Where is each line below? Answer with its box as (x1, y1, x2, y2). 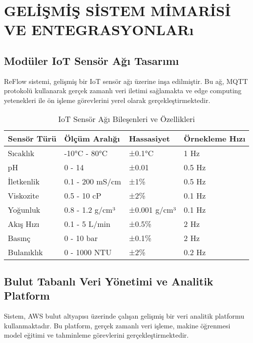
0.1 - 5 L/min (64, 218, 110, 229)
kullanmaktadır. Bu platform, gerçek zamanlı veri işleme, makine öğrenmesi (4, 320, 231, 330)
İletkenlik (8, 175, 40, 187)
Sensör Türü (8, 132, 57, 144)
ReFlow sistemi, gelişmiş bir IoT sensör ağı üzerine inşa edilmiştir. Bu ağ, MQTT (4, 76, 248, 86)
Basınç (8, 232, 31, 243)
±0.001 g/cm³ (128, 203, 176, 215)
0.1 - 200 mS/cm (64, 175, 121, 187)
